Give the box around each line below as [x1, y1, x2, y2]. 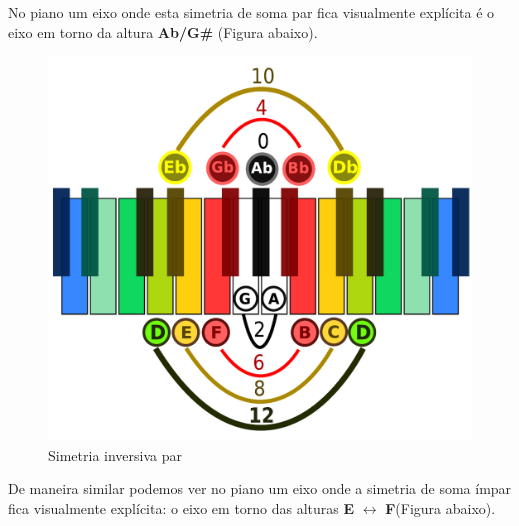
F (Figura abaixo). [385, 498, 496, 519]
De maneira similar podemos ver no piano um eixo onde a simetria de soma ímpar [8, 478, 512, 499]
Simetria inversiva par [48, 444, 182, 465]
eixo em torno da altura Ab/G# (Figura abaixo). [8, 21, 318, 42]
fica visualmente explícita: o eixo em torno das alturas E [8, 498, 355, 519]
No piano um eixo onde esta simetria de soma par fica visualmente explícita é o [8, 2, 495, 22]
